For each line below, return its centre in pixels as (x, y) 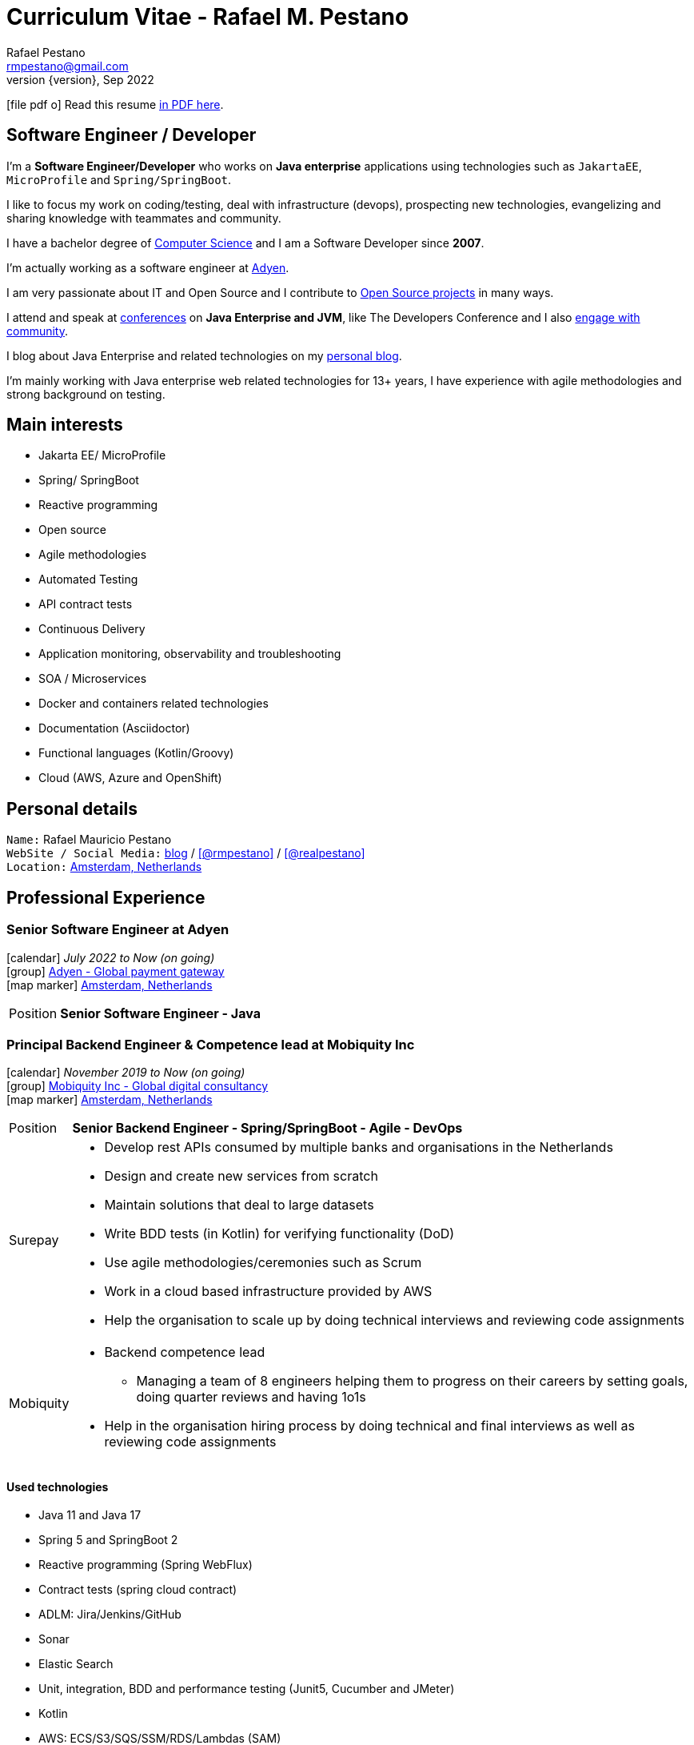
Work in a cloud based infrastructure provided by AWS (268, 1292)
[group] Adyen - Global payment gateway (116, 971)
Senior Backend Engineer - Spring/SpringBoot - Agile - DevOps (267, 1128)
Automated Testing (88, 580)
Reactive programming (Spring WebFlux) (146, 1565)
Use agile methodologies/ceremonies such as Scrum (263, 1263)
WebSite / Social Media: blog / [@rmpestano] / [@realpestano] (186, 853)
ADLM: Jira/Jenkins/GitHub (110, 1615)
